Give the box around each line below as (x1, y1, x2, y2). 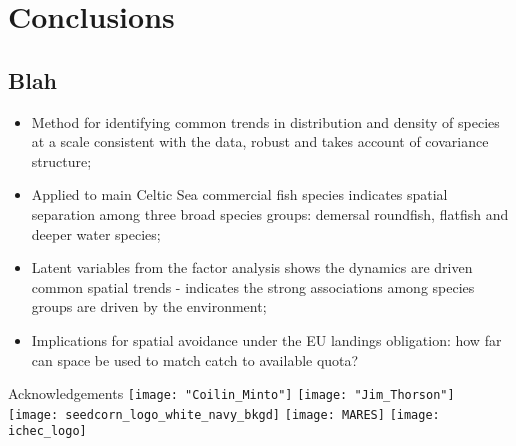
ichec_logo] (8, 424, 87, 439)
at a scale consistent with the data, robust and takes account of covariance (31, 131, 489, 152)
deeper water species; (31, 223, 161, 244)
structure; (31, 150, 92, 171)
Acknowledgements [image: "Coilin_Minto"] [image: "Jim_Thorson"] (8, 383, 455, 404)
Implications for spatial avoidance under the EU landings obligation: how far (31, 329, 502, 350)
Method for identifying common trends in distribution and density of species (31, 111, 500, 132)
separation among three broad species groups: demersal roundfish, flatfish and (31, 203, 509, 224)
